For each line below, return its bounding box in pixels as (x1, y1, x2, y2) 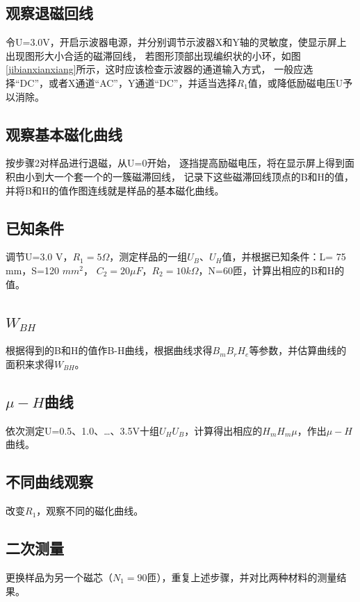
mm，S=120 (6, 262, 59, 277)
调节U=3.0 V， (6, 249, 73, 264)
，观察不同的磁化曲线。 (36, 503, 144, 518)
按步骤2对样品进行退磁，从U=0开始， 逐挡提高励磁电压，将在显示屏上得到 (6, 156, 345, 170)
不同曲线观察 (6, 471, 93, 492)
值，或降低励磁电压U (247, 75, 343, 90)
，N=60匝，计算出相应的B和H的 (198, 262, 345, 277)
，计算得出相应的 (184, 423, 263, 437)
